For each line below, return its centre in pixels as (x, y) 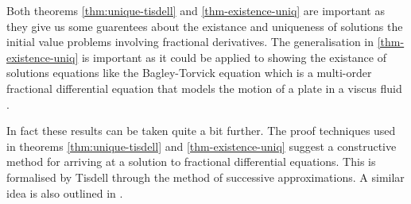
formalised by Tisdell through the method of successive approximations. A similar (205, 177)
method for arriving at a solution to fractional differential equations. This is (191, 162)
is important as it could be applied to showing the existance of (234, 57)
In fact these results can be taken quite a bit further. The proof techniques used (201, 131)
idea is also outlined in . (65, 192)
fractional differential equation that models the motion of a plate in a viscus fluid (204, 88)
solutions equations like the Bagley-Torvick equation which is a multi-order (189, 73)
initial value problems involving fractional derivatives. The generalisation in (190, 42)
